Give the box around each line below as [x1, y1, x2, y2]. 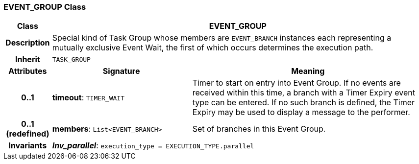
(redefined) [6, 129, 49, 139]
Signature [102, 66, 140, 76]
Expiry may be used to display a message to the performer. [192, 107, 410, 117]
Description [5, 38, 50, 48]
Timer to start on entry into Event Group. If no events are [192, 78, 401, 88]
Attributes [8, 66, 47, 76]
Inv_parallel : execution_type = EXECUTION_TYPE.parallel [52, 141, 254, 151]
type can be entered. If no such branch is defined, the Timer [192, 97, 415, 108]
